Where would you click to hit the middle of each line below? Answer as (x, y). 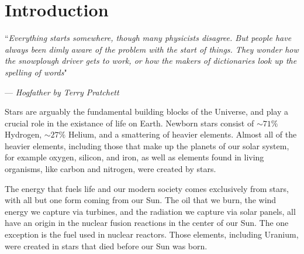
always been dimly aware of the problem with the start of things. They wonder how (152, 49)
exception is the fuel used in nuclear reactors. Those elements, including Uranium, (152, 234)
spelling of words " (36, 72)
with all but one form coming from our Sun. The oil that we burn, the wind (141, 200)
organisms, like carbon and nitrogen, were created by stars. (110, 169)
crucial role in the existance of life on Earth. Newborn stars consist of (129, 123)
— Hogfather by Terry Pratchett (62, 92)
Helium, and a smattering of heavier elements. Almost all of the (182, 134)
